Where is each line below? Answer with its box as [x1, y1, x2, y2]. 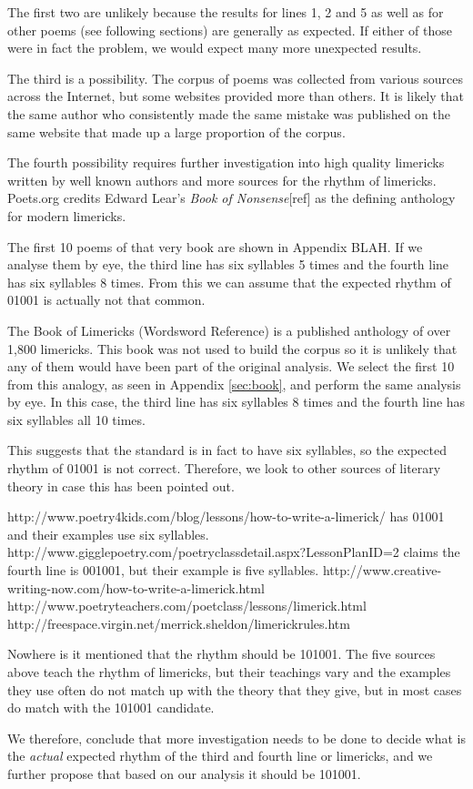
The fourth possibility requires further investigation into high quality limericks [7, 153, 445, 172]
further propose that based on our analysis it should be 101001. [7, 764, 361, 783]
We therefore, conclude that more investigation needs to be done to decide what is [7, 728, 466, 747]
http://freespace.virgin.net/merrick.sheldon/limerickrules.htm [7, 613, 350, 632]
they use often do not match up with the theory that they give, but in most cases [7, 680, 462, 699]
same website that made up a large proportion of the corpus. [7, 122, 346, 141]
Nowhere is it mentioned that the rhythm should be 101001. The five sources [7, 644, 436, 663]
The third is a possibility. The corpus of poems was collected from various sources [7, 68, 463, 87]
